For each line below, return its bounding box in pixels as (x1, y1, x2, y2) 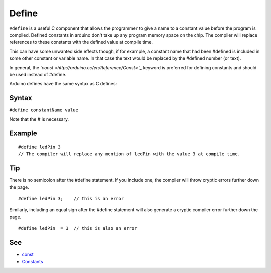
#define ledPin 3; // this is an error (18, 196, 124, 202)
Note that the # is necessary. (9, 116, 69, 122)
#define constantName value (9, 107, 79, 113)
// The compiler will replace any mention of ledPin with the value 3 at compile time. (18, 151, 241, 157)
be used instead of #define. (9, 71, 67, 77)
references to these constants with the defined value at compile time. (9, 39, 153, 45)
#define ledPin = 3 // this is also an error (18, 226, 138, 231)
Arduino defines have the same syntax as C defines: (9, 81, 117, 87)
